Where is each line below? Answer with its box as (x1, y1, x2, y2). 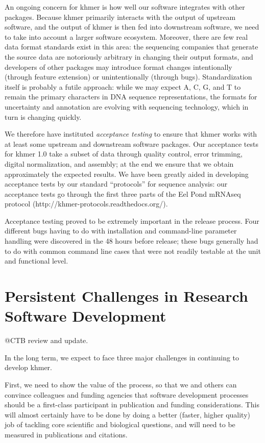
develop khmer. (5, 362, 52, 373)
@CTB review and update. (5, 335, 88, 346)
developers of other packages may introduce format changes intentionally (5, 61, 232, 72)
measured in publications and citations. (5, 429, 128, 439)
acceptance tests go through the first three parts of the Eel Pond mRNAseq (5, 188, 241, 199)
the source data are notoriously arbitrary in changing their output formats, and (5, 51, 253, 62)
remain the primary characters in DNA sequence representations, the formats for (5, 91, 257, 102)
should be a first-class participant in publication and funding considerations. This (5, 399, 259, 410)
